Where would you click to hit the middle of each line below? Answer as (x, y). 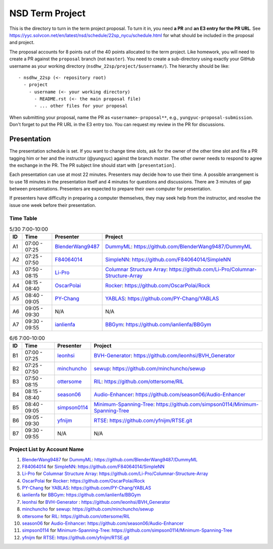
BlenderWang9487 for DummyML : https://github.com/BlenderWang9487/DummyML (110, 459)
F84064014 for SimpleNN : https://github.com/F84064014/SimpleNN (93, 466)
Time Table (23, 218)
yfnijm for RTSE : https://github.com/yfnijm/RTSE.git (76, 537)
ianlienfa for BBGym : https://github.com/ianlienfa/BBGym (81, 495)
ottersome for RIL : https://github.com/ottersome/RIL (76, 516)
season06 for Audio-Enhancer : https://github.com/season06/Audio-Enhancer (103, 523)
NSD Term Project (48, 13)
